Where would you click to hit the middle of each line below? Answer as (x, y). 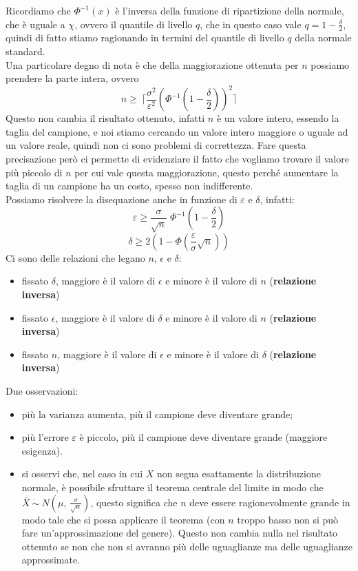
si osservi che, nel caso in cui (82, 474)
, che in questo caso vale (251, 24)
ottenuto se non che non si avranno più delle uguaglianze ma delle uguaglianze (187, 546)
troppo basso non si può (288, 519)
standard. (25, 51)
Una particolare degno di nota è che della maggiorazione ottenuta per (152, 64)
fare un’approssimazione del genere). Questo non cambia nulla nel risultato (180, 533)
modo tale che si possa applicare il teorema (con (123, 519)
